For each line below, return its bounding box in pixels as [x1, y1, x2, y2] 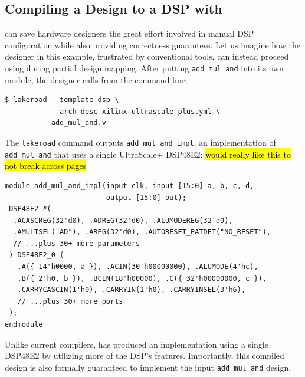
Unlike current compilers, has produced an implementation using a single [5, 337, 268, 350]
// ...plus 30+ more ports [17, 297, 123, 306]
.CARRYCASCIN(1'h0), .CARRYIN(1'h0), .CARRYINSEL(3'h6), [17, 286, 246, 294]
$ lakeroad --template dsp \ [5, 96, 119, 104]
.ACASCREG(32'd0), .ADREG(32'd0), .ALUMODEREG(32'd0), [13, 216, 233, 225]
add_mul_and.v [51, 119, 106, 127]
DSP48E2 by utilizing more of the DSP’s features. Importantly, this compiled [5, 349, 284, 362]
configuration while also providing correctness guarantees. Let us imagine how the [5, 38, 300, 51]
